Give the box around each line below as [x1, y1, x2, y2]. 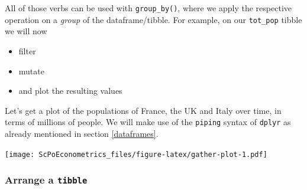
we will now [5, 25, 47, 37]
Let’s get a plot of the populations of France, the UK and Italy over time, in [5, 104, 282, 116]
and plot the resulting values [18, 84, 122, 97]
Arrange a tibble [5, 172, 88, 187]
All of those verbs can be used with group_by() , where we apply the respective [5, 2, 292, 14]
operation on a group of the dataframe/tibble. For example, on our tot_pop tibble [5, 13, 302, 25]
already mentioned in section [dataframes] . [5, 127, 159, 139]
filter [18, 44, 36, 57]
